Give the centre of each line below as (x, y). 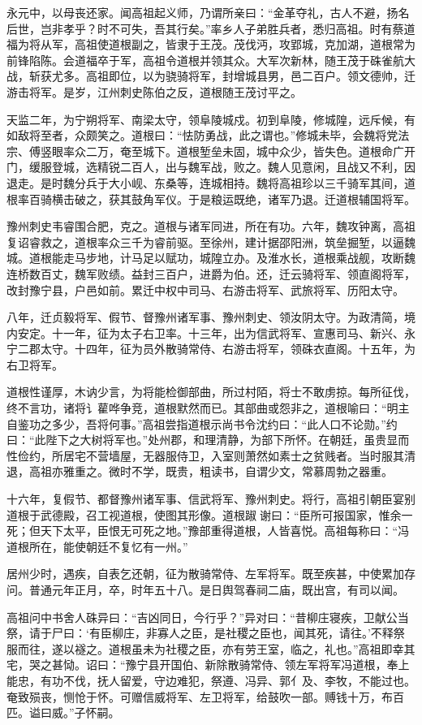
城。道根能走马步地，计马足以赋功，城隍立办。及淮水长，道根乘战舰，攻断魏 (211, 258)
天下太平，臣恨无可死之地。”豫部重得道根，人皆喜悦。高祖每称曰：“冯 (225, 531)
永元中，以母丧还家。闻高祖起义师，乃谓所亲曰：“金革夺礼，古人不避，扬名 (208, 12)
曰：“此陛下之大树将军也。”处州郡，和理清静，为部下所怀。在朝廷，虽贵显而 (208, 440)
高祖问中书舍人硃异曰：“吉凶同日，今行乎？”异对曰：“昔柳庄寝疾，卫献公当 (208, 617)
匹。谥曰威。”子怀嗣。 (63, 712)
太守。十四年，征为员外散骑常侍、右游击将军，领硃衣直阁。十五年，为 (228, 349)
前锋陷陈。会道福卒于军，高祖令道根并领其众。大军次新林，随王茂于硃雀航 (205, 60)
